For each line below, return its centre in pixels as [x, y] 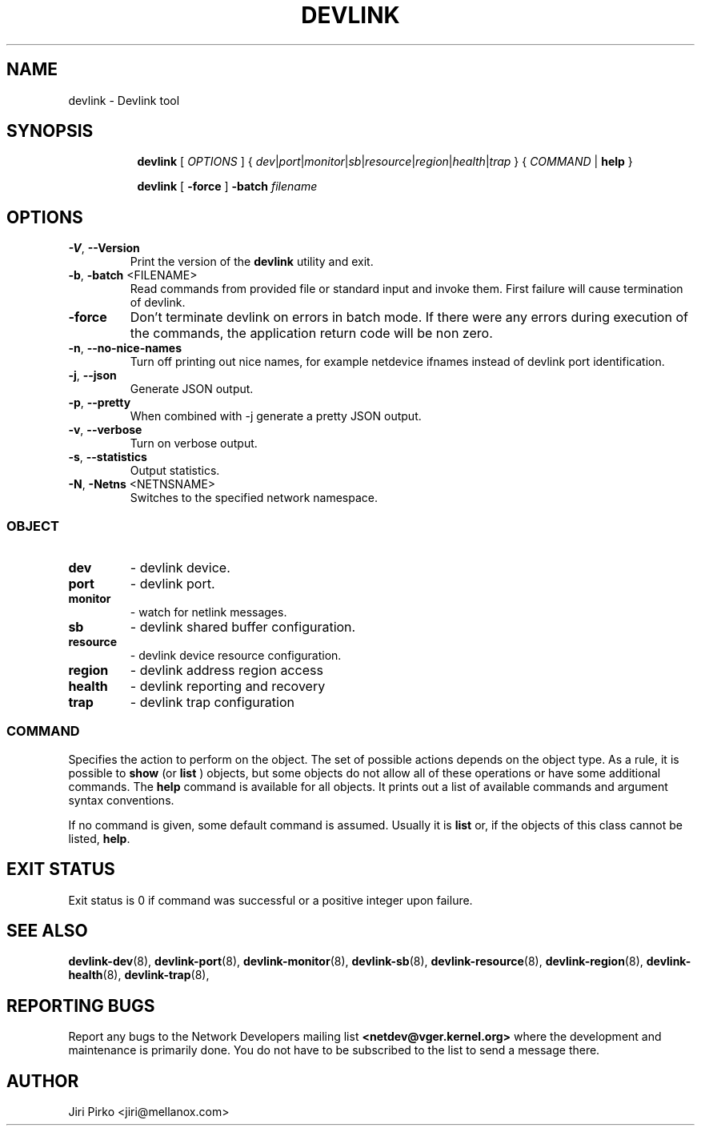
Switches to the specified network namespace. [254, 498]
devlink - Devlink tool [124, 100]
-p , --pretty [100, 403]
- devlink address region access [226, 670]
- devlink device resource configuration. [236, 656]
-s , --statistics [108, 457]
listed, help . [99, 838]
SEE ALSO [47, 931]
